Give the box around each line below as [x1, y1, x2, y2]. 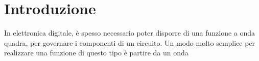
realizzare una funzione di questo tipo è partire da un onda [4, 47, 189, 58]
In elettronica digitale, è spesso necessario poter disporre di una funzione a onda [4, 27, 255, 38]
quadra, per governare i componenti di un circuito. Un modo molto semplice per [4, 37, 255, 48]
